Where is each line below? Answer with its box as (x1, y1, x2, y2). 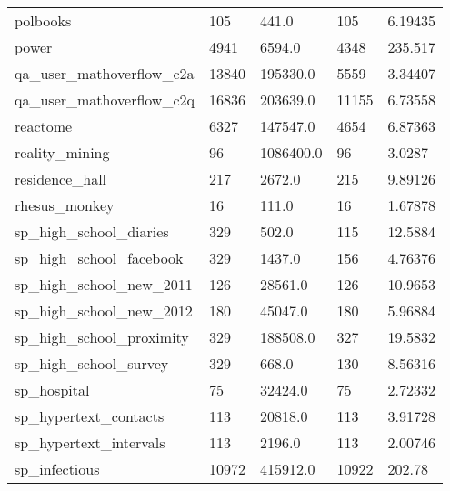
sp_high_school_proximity (15, 326, 189, 347)
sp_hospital (15, 379, 90, 400)
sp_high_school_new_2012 (15, 300, 193, 321)
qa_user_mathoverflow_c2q (15, 89, 195, 110)
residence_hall (15, 168, 107, 189)
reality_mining (15, 142, 110, 163)
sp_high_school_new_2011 (15, 274, 193, 295)
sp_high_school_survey (15, 353, 169, 374)
